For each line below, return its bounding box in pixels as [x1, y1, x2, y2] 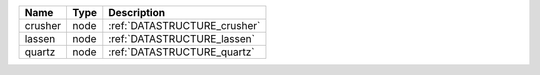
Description [108, 6, 165, 19]
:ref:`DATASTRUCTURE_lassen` [108, 32, 255, 45]
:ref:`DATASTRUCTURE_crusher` [108, 19, 261, 32]
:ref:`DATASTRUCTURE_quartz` [108, 45, 255, 59]
